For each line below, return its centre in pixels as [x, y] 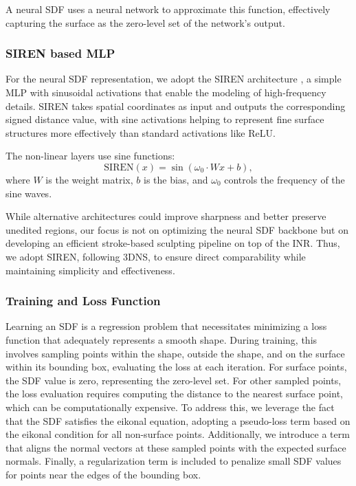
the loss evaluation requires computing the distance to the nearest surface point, [174, 394]
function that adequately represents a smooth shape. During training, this [162, 339]
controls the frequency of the [285, 179]
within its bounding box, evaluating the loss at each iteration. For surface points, [176, 367]
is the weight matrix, [89, 179]
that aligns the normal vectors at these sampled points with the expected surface [176, 447]
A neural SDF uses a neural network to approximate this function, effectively [168, 9]
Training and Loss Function [83, 301]
